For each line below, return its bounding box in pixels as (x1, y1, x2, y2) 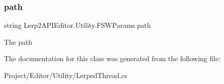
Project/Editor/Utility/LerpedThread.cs (4, 70, 127, 80)
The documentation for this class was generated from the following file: (4, 53, 221, 64)
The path (4, 36, 32, 47)
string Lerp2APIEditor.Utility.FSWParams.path (4, 20, 151, 30)
